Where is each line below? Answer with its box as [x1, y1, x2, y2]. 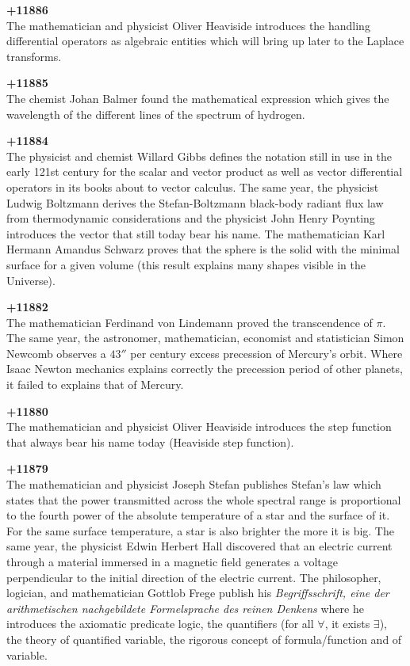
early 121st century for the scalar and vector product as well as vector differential [6, 163, 403, 180]
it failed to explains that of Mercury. [6, 376, 184, 393]
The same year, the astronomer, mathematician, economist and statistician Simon [6, 329, 404, 346]
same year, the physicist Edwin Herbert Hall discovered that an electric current [6, 538, 393, 554]
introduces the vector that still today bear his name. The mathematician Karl [6, 225, 385, 242]
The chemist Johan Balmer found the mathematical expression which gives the [6, 89, 389, 106]
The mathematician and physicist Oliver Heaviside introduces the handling [6, 17, 370, 33]
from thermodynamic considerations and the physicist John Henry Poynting [6, 210, 375, 226]
